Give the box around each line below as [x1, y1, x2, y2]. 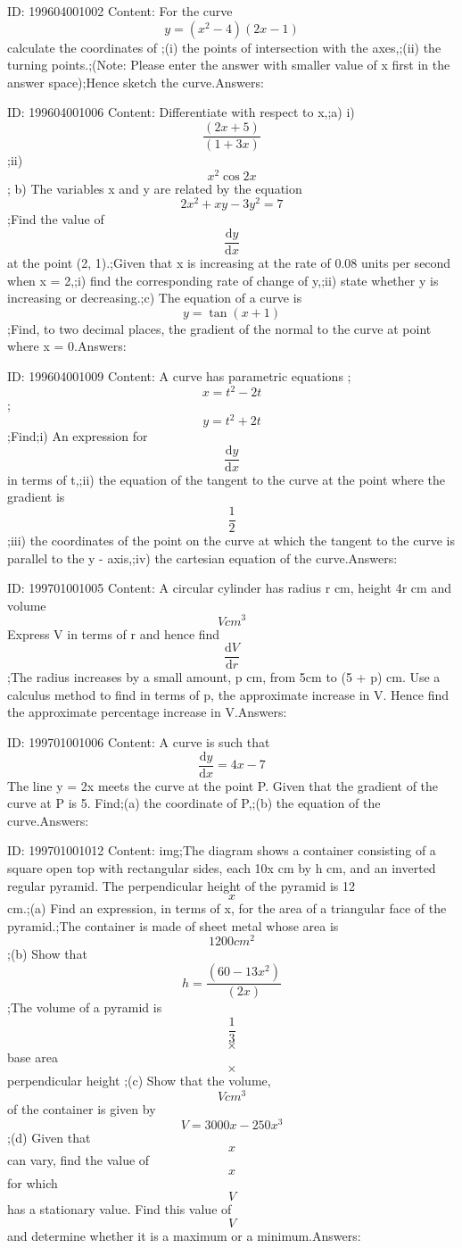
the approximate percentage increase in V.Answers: [7, 703, 287, 721]
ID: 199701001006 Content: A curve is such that [7, 732, 270, 751]
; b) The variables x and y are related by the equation [7, 179, 302, 197]
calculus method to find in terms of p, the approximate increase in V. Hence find [7, 685, 450, 703]
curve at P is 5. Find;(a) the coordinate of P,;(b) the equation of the [7, 794, 381, 812]
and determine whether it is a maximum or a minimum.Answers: [7, 1227, 361, 1245]
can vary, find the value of [7, 1151, 150, 1169]
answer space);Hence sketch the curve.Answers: [7, 72, 264, 91]
